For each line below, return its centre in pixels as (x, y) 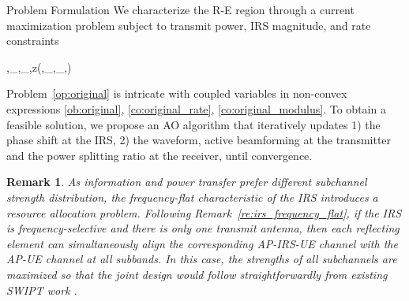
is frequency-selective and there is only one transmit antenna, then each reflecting (203, 228)
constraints (33, 41)
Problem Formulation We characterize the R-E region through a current (180, 9)
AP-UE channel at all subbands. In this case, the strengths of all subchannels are (202, 259)
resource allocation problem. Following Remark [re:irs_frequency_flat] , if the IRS (204, 212)
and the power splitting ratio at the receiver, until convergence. (159, 155)
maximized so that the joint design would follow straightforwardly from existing (197, 274)
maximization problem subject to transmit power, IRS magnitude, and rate (189, 25)
